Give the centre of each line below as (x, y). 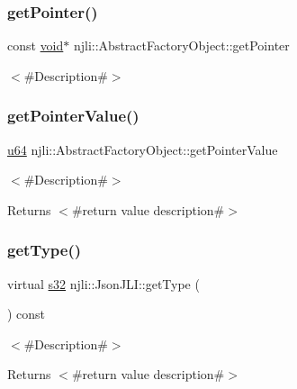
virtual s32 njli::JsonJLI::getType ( (103, 283)
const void (36, 45)
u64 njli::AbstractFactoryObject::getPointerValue (143, 149)
